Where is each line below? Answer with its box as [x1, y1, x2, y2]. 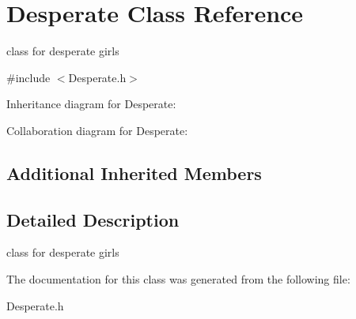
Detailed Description [6, 207, 180, 231]
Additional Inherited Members [6, 160, 262, 185]
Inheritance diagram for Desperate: [6, 96, 176, 112]
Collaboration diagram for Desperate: [6, 122, 188, 138]
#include [6, 69, 51, 85]
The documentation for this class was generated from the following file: [6, 271, 350, 287]
